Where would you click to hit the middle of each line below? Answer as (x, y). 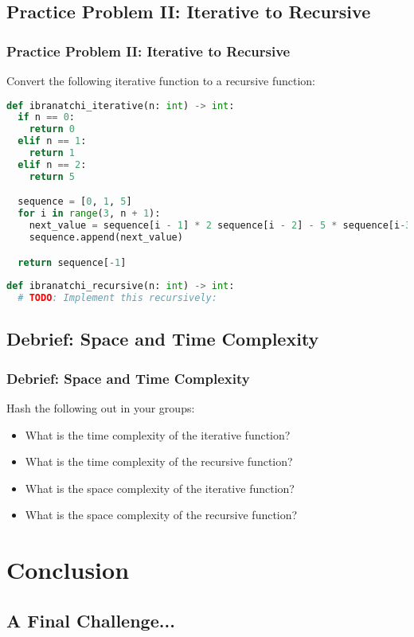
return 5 (52, 176)
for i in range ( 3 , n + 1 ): (89, 214)
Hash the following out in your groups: (101, 408)
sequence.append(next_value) (106, 237)
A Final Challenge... (91, 620)
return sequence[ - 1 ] (72, 262)
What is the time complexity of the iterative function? (158, 434)
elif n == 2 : (52, 164)
